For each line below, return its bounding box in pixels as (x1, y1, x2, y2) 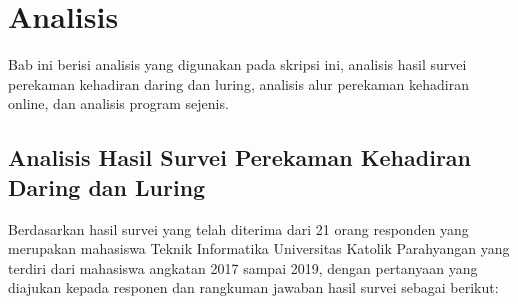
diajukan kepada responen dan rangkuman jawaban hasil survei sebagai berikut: (8, 277, 499, 298)
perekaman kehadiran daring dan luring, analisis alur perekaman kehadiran (8, 73, 469, 94)
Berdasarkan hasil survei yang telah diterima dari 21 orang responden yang (8, 218, 469, 239)
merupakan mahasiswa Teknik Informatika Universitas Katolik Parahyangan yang (8, 238, 510, 259)
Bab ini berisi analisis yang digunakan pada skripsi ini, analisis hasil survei (8, 54, 467, 75)
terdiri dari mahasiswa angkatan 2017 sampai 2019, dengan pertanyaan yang (8, 257, 478, 278)
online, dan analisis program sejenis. (8, 93, 229, 114)
